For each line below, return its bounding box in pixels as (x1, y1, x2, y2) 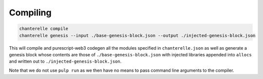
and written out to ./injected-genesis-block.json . (9, 58, 122, 65)
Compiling (9, 7, 52, 18)
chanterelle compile (19, 26, 68, 31)
